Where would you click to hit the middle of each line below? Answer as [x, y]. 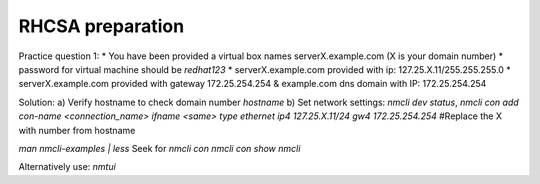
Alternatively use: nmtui [67, 167]
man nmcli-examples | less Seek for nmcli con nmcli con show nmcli [159, 148]
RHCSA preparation [101, 26]
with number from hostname [77, 130]
